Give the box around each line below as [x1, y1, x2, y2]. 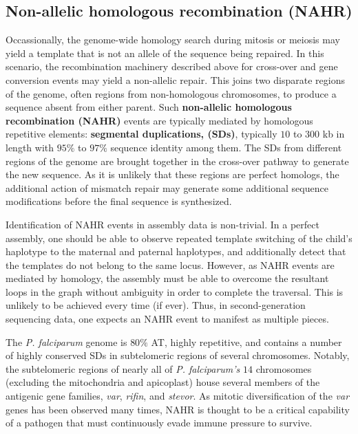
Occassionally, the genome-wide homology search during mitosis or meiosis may [6, 32, 340, 47]
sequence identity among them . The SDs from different [110, 140, 342, 154]
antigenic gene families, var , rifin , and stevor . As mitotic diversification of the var [6, 389, 350, 403]
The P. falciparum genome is [6, 334, 127, 349]
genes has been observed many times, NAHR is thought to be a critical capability [6, 402, 350, 416]
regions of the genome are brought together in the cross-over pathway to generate [6, 153, 349, 168]
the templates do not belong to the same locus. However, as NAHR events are [6, 257, 335, 272]
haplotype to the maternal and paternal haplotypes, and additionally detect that [6, 244, 346, 259]
